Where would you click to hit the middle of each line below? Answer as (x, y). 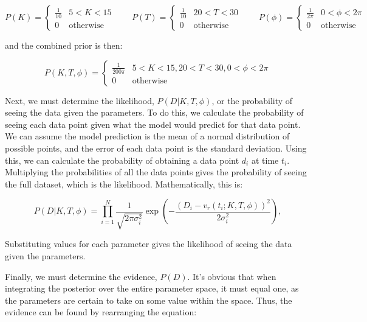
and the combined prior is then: (64, 45)
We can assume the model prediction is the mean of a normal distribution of (147, 136)
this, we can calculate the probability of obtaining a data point (122, 160)
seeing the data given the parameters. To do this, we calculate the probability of (154, 112)
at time (265, 160)
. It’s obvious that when (232, 276)
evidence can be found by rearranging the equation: (101, 312)
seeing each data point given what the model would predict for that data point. (153, 124)
